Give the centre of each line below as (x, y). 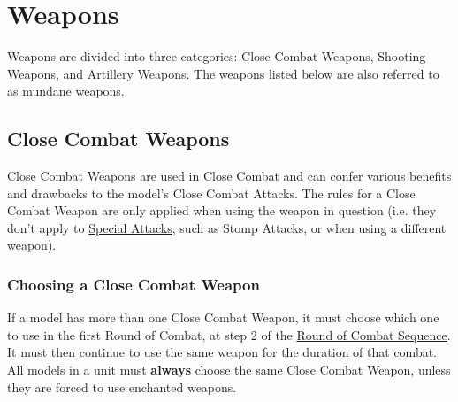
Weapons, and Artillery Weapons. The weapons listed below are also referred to (223, 73)
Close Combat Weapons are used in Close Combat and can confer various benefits (229, 176)
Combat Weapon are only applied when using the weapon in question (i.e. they (222, 210)
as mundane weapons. (66, 91)
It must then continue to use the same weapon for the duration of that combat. (222, 352)
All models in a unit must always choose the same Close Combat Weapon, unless (229, 370)
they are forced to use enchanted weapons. (122, 387)
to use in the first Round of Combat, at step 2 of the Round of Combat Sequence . (229, 334)
